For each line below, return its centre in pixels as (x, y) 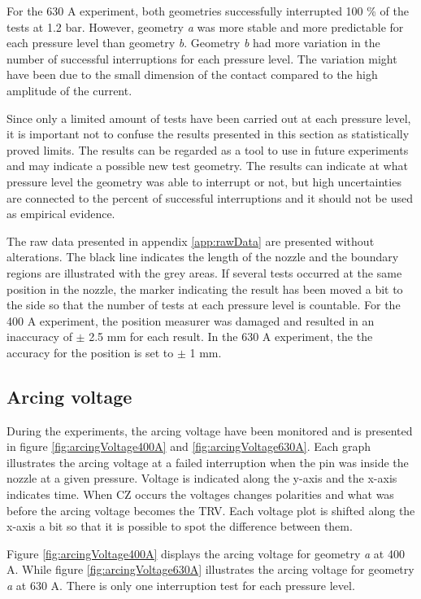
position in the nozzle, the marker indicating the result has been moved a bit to (205, 289)
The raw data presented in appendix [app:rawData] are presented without (191, 240)
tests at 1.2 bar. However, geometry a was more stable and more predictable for (205, 26)
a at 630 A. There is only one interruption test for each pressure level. (181, 586)
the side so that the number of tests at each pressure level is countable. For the (204, 305)
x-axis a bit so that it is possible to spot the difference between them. (180, 526)
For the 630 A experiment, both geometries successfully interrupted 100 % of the (208, 11)
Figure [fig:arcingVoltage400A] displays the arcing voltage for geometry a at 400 (206, 553)
